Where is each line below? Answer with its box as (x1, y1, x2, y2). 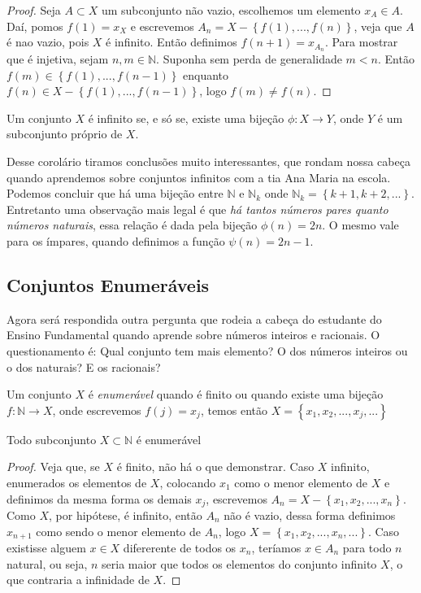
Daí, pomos (7, 17, 63, 34)
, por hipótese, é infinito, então (49, 506, 202, 523)
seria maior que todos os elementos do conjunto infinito (102, 555, 377, 572)
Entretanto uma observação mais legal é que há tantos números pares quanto (7, 200, 388, 217)
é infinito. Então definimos (106, 33, 237, 50)
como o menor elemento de (234, 473, 367, 491)
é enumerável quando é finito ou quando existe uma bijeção (88, 386, 384, 403)
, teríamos (251, 539, 302, 556)
